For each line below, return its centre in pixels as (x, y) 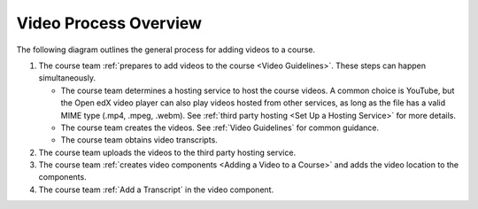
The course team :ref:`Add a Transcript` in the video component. (156, 190)
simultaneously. (67, 78)
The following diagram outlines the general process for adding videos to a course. (166, 50)
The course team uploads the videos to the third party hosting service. (167, 152)
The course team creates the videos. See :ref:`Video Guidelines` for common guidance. (220, 128)
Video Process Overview (109, 23)
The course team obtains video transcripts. (139, 140)
